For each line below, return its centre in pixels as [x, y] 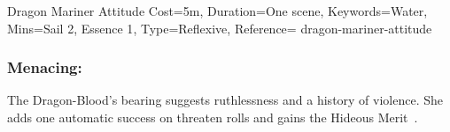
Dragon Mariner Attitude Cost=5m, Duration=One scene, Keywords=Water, [217, 11]
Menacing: [45, 67]
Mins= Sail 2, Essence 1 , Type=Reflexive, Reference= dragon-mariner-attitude [220, 28]
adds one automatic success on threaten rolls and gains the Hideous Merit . [213, 117]
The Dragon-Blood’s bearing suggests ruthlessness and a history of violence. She [225, 100]
